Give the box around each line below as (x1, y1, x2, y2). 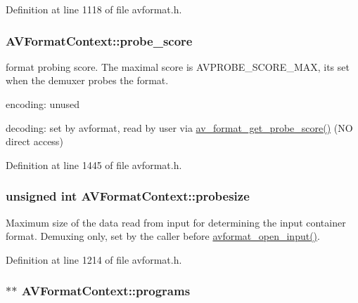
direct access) (6, 134, 63, 149)
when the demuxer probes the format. (6, 73, 169, 88)
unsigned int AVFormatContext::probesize (6, 187, 250, 205)
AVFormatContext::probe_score (6, 32, 193, 49)
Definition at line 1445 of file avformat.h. (6, 157, 182, 172)
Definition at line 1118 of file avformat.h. (6, 2, 182, 16)
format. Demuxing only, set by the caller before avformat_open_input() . (6, 229, 320, 243)
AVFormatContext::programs (21, 282, 191, 299)
